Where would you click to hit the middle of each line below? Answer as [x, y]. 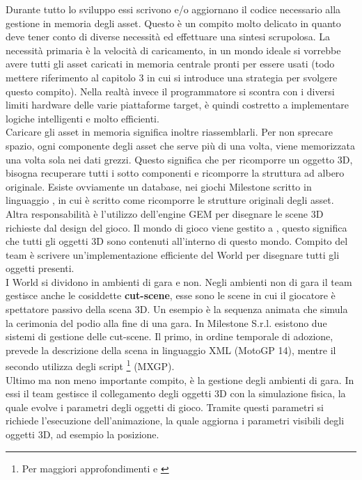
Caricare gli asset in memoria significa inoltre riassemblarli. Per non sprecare [169, 132]
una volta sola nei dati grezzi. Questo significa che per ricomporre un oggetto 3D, [179, 159]
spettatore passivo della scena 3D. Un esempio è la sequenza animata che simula [177, 309]
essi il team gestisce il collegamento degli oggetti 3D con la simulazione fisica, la [176, 393]
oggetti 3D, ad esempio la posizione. [82, 434]
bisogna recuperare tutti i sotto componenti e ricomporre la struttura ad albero [175, 173]
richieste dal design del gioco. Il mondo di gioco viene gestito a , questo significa [176, 227]
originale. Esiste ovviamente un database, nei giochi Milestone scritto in [159, 186]
